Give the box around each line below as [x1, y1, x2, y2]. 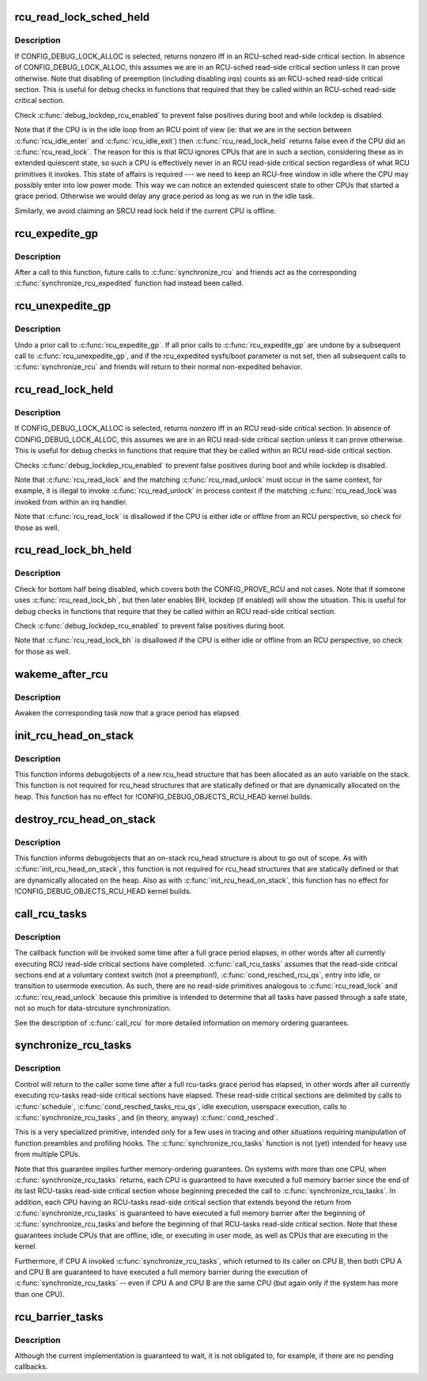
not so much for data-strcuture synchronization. [14, 1003, 172, 1013]
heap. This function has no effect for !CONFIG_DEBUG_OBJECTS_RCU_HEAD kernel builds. [14, 792, 312, 801]
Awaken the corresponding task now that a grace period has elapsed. [14, 708, 241, 717]
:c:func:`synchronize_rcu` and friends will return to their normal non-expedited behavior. [14, 362, 303, 372]
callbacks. [14, 1362, 48, 1371]
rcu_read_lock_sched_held [14, 10, 150, 24]
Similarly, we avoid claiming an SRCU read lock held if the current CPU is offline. [14, 206, 277, 216]
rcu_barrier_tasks [14, 1310, 104, 1323]
